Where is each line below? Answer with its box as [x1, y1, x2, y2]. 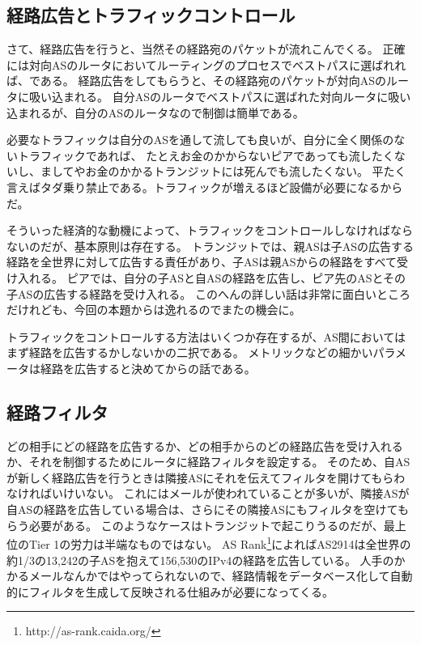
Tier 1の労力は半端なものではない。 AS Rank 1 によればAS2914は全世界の [28, 533, 411, 552]
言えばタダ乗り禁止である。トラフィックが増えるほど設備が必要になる [6, 178, 381, 195]
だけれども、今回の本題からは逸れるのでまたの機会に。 [6, 301, 301, 318]
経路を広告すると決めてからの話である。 [40, 359, 256, 376]
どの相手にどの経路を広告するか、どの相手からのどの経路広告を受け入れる [6, 437, 403, 454]
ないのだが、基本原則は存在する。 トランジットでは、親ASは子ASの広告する [6, 237, 414, 254]
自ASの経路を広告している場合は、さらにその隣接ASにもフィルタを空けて [6, 501, 398, 518]
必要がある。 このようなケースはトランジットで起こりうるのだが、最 [28, 516, 395, 533]
